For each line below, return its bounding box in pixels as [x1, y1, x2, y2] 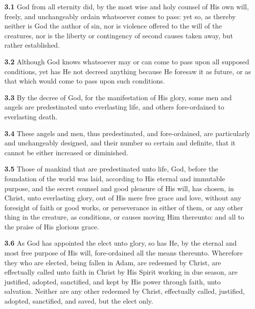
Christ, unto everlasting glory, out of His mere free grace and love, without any [4, 193, 241, 203]
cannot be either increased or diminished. [4, 147, 128, 157]
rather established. [4, 40, 60, 50]
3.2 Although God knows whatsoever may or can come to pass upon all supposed [4, 56, 249, 66]
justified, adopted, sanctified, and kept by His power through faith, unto [4, 276, 221, 286]
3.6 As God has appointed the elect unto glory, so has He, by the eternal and [4, 238, 237, 248]
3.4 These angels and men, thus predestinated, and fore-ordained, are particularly [4, 128, 251, 138]
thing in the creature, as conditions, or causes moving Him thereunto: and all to [4, 212, 244, 222]
